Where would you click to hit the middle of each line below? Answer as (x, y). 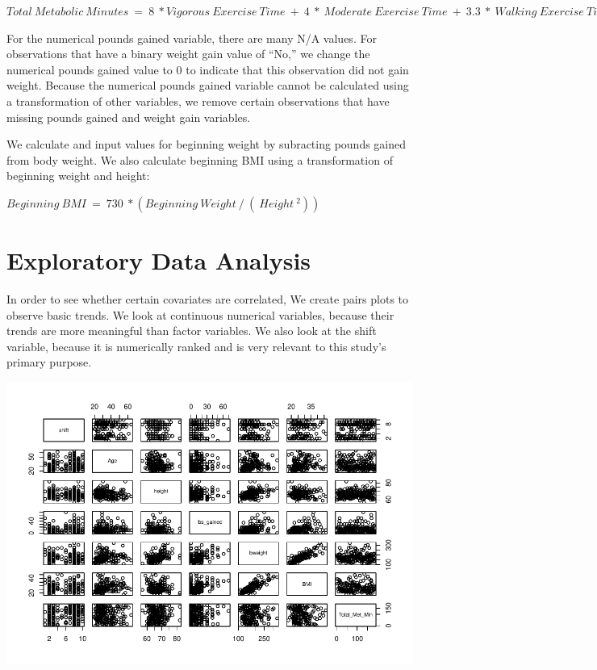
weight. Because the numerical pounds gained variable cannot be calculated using (208, 85)
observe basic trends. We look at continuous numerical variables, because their (200, 314)
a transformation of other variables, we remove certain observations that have (198, 100)
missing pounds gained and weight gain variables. (129, 117)
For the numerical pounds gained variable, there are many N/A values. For (192, 38)
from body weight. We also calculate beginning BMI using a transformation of (200, 159)
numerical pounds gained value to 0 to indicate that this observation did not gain (208, 69)
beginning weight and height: (78, 176)
